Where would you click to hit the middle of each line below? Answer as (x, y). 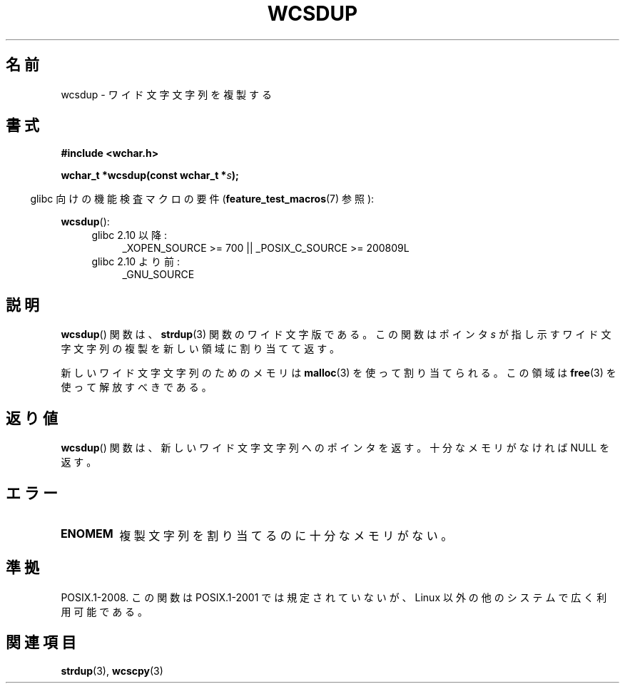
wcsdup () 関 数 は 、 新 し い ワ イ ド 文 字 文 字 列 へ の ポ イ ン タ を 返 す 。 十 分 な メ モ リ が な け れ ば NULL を (335, 448)
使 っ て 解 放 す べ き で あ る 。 (136, 387)
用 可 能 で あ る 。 (105, 611)
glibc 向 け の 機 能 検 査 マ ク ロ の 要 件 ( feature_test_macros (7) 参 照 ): (202, 199)
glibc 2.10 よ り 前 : (136, 262)
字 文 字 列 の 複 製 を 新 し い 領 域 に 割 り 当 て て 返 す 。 (200, 349)
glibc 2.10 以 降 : (129, 235)
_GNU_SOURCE (158, 275)
